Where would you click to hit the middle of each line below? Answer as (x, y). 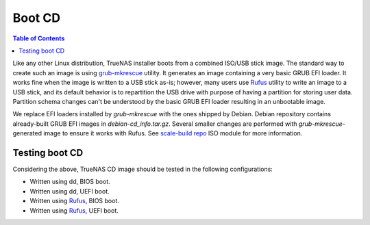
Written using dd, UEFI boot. (70, 191)
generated (27, 133)
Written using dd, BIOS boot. (70, 182)
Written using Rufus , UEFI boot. (74, 210)
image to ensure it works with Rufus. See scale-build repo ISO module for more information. (173, 133)
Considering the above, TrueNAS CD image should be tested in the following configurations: (143, 169)
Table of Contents (39, 38)
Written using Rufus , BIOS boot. (75, 201)
